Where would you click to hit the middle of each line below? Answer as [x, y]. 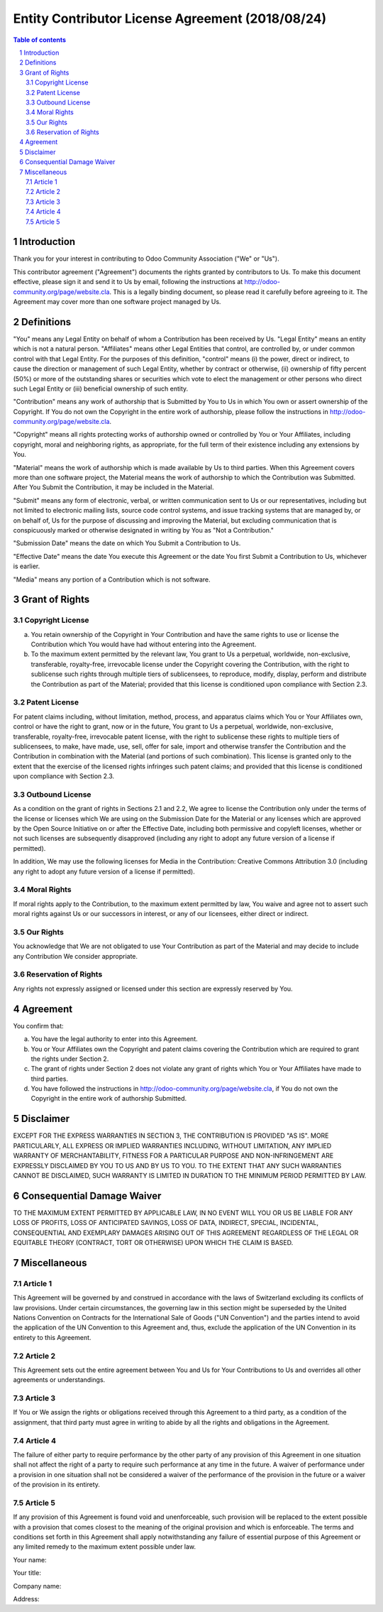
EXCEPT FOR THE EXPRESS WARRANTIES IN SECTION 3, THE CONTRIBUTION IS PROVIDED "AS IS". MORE [171, 1136]
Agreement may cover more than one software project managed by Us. [117, 302]
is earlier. [27, 566]
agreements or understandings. [59, 1380]
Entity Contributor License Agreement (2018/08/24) [170, 18]
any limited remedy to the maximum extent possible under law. [105, 1547]
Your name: [30, 1559]
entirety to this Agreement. [52, 1337]
